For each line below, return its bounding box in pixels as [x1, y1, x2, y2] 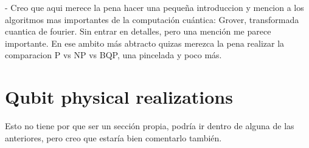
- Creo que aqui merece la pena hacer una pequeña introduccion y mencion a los [5, 1, 304, 13]
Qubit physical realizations [5, 84, 233, 109]
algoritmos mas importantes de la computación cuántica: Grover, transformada [5, 13, 299, 25]
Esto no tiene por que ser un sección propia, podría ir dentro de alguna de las [5, 119, 294, 132]
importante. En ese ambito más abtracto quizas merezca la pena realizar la [5, 36, 285, 49]
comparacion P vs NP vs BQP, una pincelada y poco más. [5, 49, 222, 61]
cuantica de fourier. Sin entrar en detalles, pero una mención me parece [5, 25, 271, 38]
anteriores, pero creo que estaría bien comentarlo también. [5, 131, 222, 144]
